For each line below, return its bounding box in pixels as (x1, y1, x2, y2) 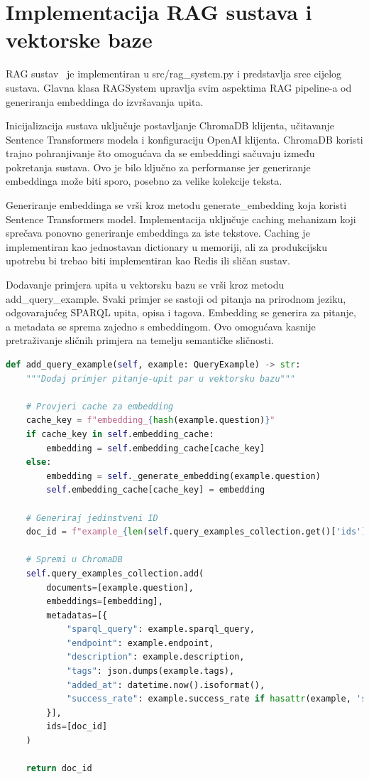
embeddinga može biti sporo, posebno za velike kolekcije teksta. (6, 173, 282, 188)
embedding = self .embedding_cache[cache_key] (46, 443, 265, 453)
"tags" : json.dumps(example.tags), (66, 666, 235, 677)
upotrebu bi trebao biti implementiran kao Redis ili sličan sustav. (6, 253, 290, 268)
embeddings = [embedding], (46, 596, 163, 607)
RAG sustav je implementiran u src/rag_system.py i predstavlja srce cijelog (6, 66, 342, 81)
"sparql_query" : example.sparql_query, (66, 624, 255, 635)
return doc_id (26, 763, 92, 774)
